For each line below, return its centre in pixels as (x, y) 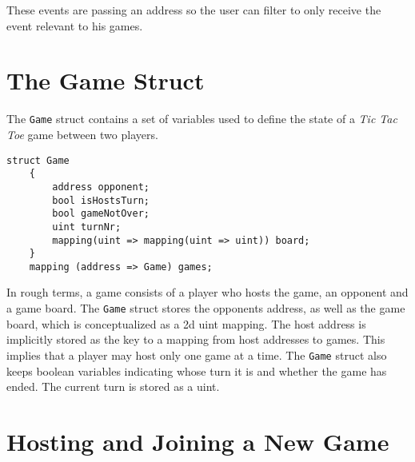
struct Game (38, 160)
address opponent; (101, 187)
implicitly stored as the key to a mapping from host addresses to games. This (196, 339)
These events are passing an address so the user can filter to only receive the (194, 10)
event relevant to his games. (75, 25)
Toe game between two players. (82, 134)
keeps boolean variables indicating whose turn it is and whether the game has (197, 370)
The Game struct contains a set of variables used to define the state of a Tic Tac (202, 119)
